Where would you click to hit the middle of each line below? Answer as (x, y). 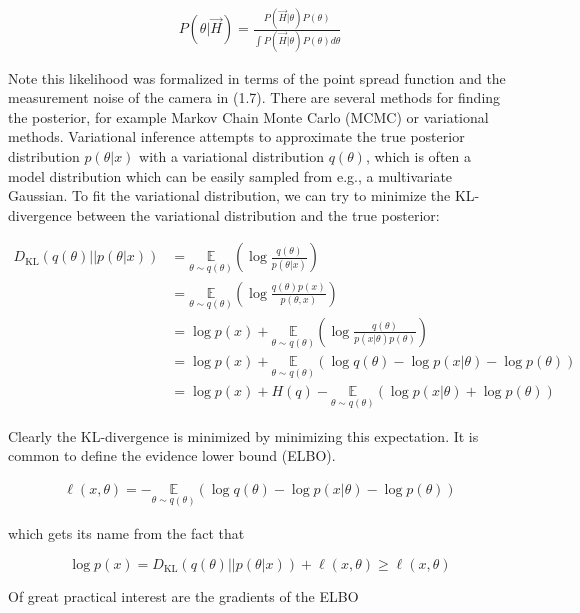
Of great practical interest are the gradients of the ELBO (183, 595)
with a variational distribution (231, 156)
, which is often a (418, 156)
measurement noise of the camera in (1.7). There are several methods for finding (254, 97)
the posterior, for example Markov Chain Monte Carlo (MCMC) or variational (248, 116)
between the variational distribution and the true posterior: (258, 214)
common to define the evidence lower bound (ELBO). (172, 455)
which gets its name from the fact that (126, 533)
